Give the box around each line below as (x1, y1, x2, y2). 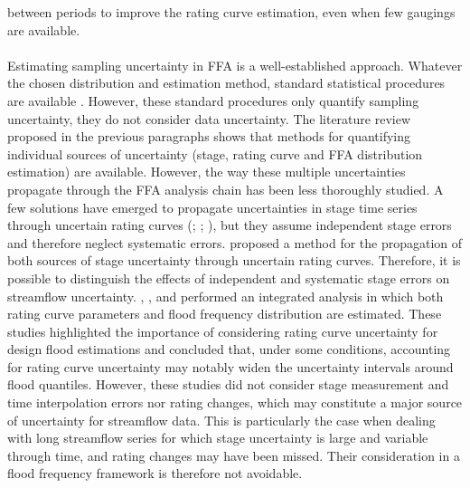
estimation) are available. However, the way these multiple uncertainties (7, 162, 406, 181)
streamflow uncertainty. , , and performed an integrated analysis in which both (7, 286, 444, 305)
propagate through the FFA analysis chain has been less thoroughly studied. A (7, 179, 444, 198)
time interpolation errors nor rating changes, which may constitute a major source (7, 393, 463, 412)
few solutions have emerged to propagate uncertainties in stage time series (7, 197, 418, 216)
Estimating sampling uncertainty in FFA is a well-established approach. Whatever (7, 55, 463, 74)
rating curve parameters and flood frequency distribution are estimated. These (7, 304, 442, 323)
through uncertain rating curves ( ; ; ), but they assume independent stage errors (7, 215, 452, 234)
